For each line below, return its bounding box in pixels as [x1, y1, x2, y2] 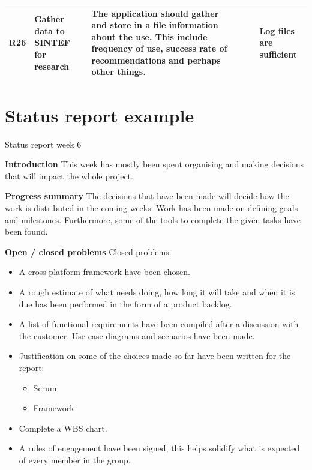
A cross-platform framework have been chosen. [19, 265, 190, 278]
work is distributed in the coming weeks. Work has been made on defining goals [5, 202, 298, 214]
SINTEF [34, 36, 70, 49]
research [34, 59, 70, 72]
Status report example [5, 103, 194, 127]
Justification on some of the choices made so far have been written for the [19, 349, 291, 362]
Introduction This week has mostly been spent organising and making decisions [5, 158, 304, 170]
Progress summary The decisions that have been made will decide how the [5, 190, 289, 202]
